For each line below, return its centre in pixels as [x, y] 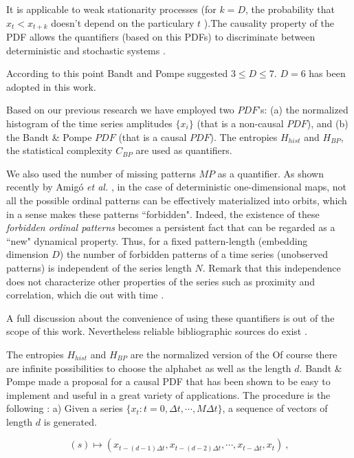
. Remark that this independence [272, 267]
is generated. [70, 421]
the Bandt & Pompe [49, 137]
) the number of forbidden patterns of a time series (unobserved [193, 254]
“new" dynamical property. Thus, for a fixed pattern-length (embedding [157, 240]
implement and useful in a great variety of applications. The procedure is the [168, 394]
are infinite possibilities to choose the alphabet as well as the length [149, 368]
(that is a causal [153, 137]
